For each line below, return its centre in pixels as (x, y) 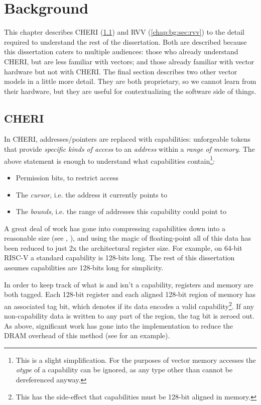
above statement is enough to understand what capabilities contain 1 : (109, 160)
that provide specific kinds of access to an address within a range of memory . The (129, 149)
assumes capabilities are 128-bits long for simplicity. (84, 268)
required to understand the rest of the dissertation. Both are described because (125, 41)
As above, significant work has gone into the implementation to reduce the (119, 325)
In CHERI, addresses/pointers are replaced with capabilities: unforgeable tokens (127, 139)
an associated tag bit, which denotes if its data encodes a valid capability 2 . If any (129, 305)
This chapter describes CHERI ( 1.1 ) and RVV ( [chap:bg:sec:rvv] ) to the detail (124, 32)
